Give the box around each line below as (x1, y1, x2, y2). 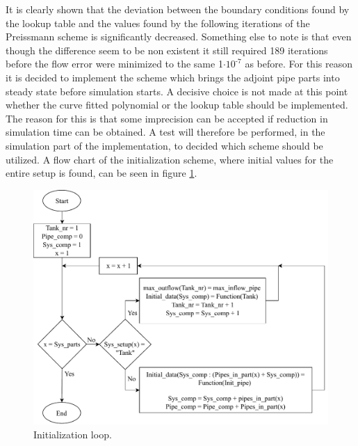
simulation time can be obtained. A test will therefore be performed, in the (6, 125, 325, 139)
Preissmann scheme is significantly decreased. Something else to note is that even (6, 29, 352, 44)
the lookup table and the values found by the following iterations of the (6, 15, 310, 30)
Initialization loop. (33, 427, 112, 441)
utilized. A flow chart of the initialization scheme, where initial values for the (6, 152, 334, 166)
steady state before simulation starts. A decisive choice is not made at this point (6, 83, 348, 98)
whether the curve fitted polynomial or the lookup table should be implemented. (6, 97, 348, 112)
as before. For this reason (245, 56, 352, 71)
